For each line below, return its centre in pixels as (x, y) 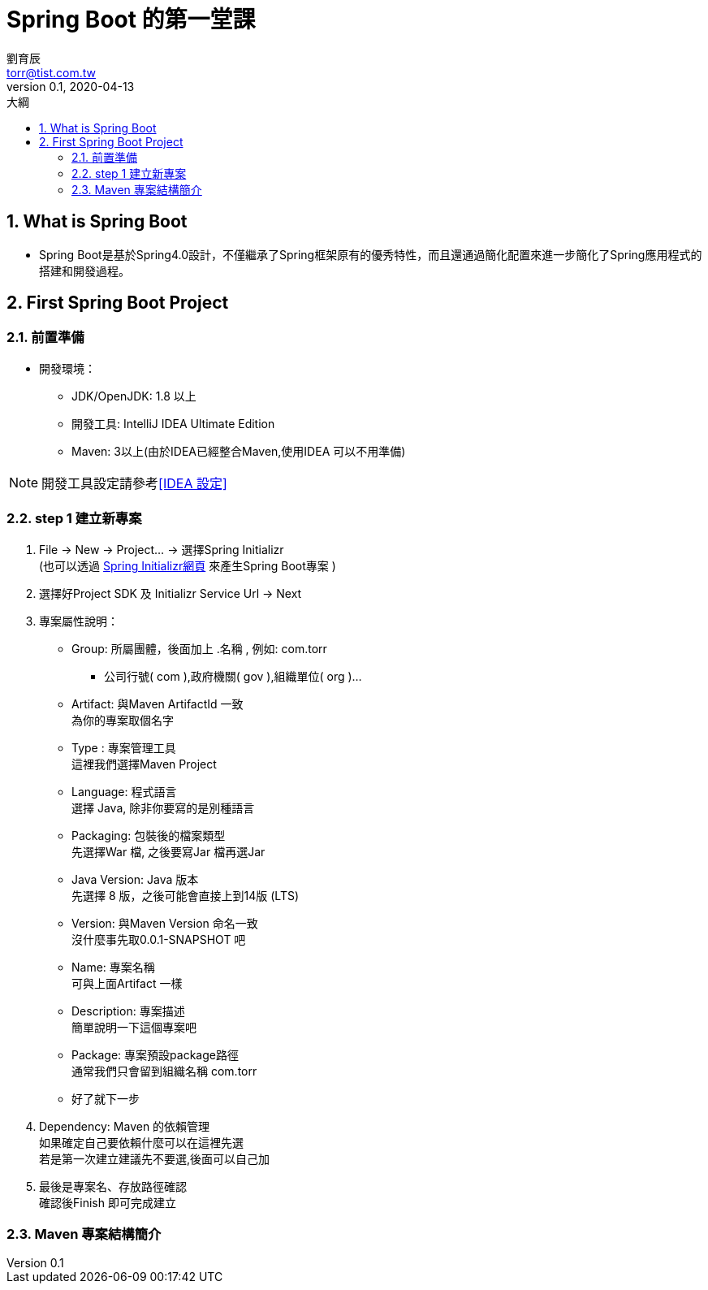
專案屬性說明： (79, 621)
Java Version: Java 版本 (135, 879)
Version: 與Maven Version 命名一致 (165, 923)
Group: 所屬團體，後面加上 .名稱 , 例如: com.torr (199, 648)
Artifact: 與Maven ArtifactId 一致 (158, 703)
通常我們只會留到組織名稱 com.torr (164, 1071)
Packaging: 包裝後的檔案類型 (149, 835)
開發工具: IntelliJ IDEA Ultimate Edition (173, 423)
